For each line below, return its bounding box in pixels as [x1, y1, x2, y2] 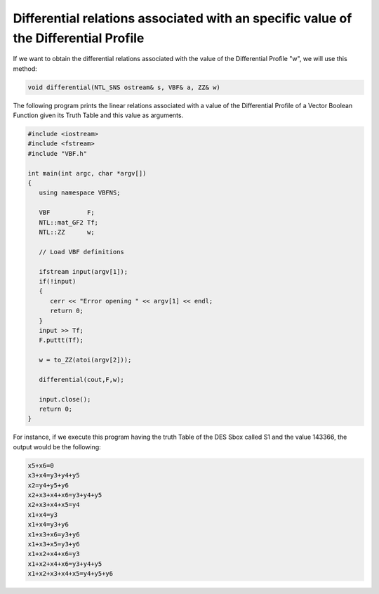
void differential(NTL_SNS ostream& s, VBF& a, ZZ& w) [27, 83, 220, 91]
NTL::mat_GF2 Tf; [39, 218, 98, 226]
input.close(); [39, 395, 91, 403]
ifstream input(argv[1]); [39, 268, 128, 275]
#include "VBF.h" [27, 150, 88, 157]
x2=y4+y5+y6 [27, 481, 69, 489]
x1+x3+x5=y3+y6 [27, 540, 80, 548]
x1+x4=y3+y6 [27, 520, 69, 529]
